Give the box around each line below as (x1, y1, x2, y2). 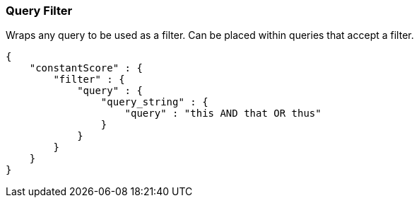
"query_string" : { (100, 96, 208, 108)
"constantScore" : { (29, 62, 143, 74)
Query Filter (6, 4, 73, 18)
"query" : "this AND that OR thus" (124, 108, 321, 120)
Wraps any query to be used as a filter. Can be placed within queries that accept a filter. (6, 29, 414, 42)
